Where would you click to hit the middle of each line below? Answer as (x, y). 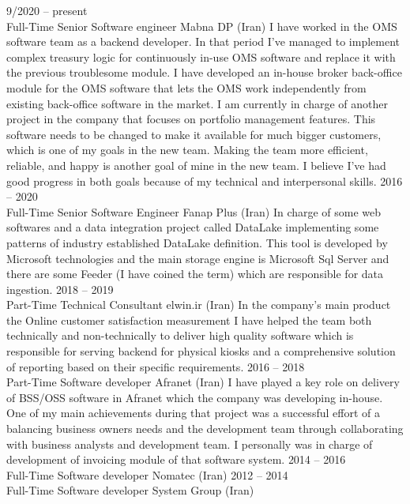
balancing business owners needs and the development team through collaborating (205, 429)
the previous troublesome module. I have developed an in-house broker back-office (204, 72)
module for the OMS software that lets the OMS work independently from (186, 87)
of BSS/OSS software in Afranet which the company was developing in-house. (195, 397)
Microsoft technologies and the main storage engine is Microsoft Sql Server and (198, 258)
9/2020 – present (47, 10)
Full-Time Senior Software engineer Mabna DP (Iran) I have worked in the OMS (202, 26)
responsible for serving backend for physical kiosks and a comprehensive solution (201, 351)
